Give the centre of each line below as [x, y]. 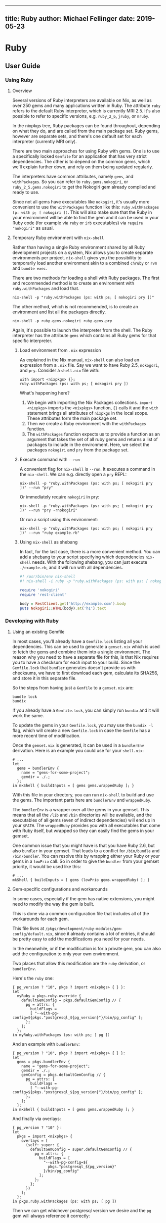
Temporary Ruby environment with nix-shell [58, 238]
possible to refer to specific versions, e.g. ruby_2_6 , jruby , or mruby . [81, 116]
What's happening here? [45, 393]
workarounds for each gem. [41, 919]
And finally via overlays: [37, 1119]
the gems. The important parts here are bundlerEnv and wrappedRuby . [82, 800]
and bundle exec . [30, 268]
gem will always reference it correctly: [51, 1216]
